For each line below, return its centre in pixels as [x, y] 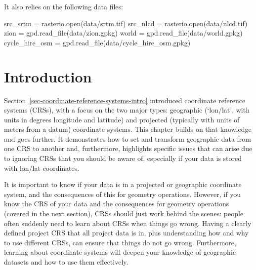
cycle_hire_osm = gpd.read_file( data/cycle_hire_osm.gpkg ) [97, 42]
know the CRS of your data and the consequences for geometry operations [117, 204]
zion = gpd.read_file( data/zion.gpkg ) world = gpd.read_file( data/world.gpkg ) [123, 33]
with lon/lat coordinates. [42, 168]
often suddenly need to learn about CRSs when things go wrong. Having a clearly [128, 223]
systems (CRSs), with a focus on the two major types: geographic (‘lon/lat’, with [127, 110]
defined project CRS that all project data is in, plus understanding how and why [126, 233]
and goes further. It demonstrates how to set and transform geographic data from [128, 138]
